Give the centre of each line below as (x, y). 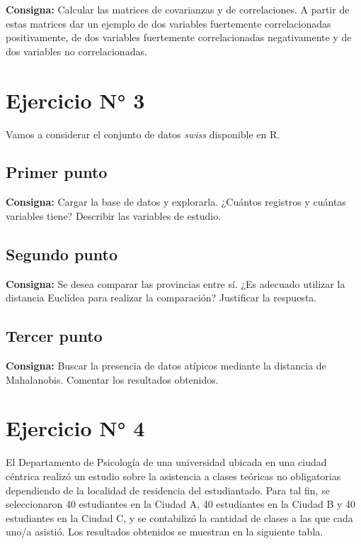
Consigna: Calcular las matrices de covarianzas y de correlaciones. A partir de (178, 9)
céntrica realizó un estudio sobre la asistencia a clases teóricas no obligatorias (173, 476)
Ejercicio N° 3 (75, 100)
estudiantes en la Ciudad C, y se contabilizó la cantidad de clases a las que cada (179, 517)
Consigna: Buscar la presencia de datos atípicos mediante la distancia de (166, 366)
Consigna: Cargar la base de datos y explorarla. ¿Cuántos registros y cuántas (176, 202)
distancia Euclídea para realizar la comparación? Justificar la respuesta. (161, 298)
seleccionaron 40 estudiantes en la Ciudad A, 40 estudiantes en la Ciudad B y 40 (181, 504)
